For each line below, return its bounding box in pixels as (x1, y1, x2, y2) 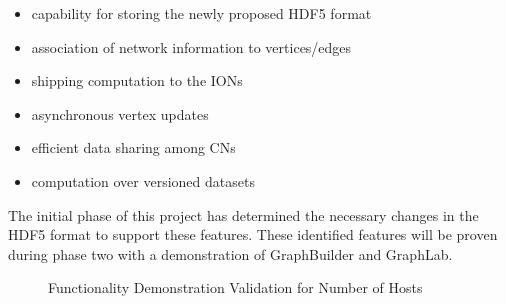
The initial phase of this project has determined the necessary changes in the (8, 204, 479, 225)
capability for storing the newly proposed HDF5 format (31, 3, 372, 23)
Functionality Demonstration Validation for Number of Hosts (48, 277, 423, 298)
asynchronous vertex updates (31, 103, 209, 124)
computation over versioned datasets (31, 170, 255, 191)
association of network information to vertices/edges (31, 36, 352, 57)
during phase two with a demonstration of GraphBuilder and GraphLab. (8, 243, 453, 264)
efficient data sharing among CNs (31, 137, 236, 158)
